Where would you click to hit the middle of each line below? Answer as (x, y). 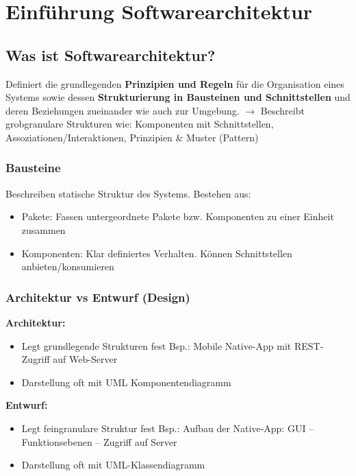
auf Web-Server (85, 359)
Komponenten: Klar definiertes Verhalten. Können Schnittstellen (157, 253)
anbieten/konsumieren (68, 266)
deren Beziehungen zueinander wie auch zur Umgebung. (123, 110)
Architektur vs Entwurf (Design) (98, 297)
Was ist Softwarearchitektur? (111, 55)
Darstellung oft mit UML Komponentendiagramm (126, 382)
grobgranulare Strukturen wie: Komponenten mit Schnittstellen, (140, 124)
